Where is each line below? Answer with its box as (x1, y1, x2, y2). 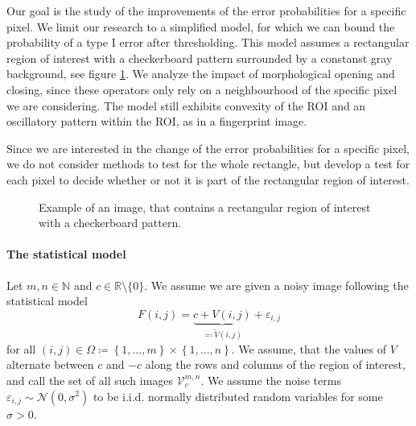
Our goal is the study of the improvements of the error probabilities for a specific (6, 2, 406, 19)
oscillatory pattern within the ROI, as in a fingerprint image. (6, 113, 307, 130)
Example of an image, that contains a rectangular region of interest (39, 198, 371, 215)
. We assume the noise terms (200, 371, 341, 388)
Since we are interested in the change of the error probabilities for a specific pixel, (6, 139, 410, 156)
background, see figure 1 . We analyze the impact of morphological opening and (6, 65, 395, 82)
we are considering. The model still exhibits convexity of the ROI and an (6, 97, 366, 114)
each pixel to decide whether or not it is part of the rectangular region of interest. (6, 171, 410, 188)
